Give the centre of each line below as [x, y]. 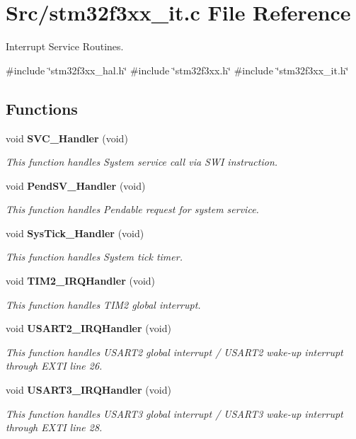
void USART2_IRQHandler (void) [88, 328]
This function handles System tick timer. [94, 257]
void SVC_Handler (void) [67, 138]
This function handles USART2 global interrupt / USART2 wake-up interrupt [174, 352]
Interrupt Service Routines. [65, 46]
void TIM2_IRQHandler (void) [81, 281]
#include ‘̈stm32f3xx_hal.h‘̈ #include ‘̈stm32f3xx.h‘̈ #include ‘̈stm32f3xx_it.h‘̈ [177, 70]
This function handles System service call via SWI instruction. [142, 162]
